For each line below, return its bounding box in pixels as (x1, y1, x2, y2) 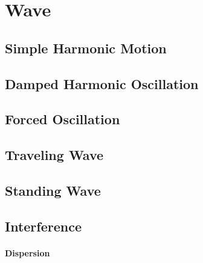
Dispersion (5, 246, 50, 259)
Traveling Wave (5, 145, 104, 164)
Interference (5, 216, 82, 235)
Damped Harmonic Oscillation (5, 74, 199, 93)
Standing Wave (5, 181, 101, 199)
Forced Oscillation (5, 110, 120, 128)
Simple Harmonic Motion (5, 38, 167, 57)
